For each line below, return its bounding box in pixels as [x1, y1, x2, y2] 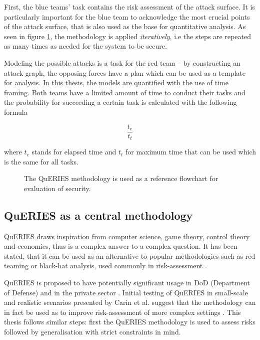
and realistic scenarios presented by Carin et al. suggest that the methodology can [4, 297, 256, 307]
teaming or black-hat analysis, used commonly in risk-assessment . [4, 260, 207, 271]
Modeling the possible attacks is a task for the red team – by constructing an [4, 57, 241, 68]
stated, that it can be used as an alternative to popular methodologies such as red [4, 250, 255, 261]
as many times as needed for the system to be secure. [4, 41, 167, 51]
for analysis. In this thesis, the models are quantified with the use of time [4, 77, 228, 88]
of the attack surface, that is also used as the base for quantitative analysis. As [4, 21, 246, 32]
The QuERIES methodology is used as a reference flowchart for [24, 173, 218, 184]
